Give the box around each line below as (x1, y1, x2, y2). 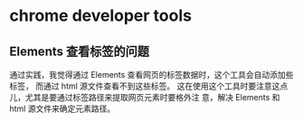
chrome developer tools (9, 5, 193, 26)
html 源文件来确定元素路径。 (9, 103, 116, 114)
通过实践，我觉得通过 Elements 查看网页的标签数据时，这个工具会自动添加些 (9, 70, 294, 80)
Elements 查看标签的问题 (9, 43, 149, 59)
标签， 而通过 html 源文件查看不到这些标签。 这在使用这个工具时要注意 (9, 80, 273, 91)
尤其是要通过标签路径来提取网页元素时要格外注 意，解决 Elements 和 (24, 92, 280, 102)
